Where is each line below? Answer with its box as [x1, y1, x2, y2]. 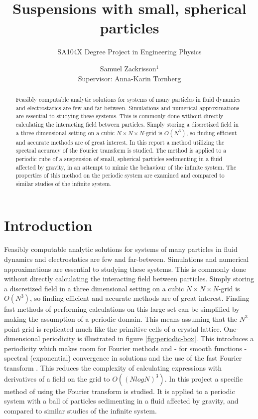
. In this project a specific [164, 373, 243, 384]
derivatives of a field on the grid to [4, 373, 110, 384]
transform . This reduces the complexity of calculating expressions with [4, 362, 222, 373]
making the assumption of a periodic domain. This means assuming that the [4, 313, 237, 324]
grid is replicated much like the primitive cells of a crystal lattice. [22, 323, 222, 334]
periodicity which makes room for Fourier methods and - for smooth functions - [4, 343, 247, 353]
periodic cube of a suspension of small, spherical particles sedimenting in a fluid [15, 154, 223, 163]
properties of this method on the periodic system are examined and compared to [15, 171, 225, 180]
